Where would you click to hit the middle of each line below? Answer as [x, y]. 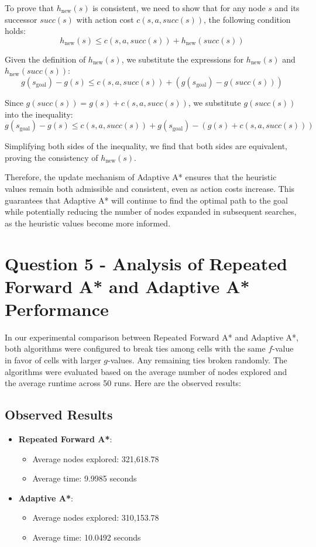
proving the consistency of [51, 157]
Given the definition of [45, 59]
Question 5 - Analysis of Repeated [146, 263]
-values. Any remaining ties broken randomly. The [197, 360]
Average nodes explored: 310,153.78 [96, 517]
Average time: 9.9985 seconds [85, 478]
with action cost [105, 19]
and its [287, 8]
